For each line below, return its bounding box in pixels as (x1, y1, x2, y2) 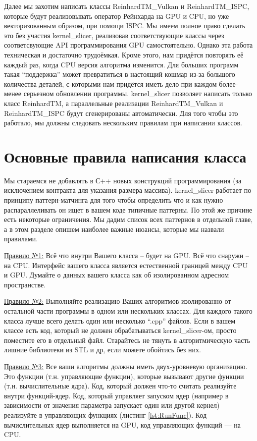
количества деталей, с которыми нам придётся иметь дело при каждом (4, 78, 217, 89)
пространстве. (4, 279, 46, 289)
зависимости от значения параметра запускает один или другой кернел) (4, 400, 220, 410)
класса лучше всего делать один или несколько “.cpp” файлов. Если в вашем (4, 315, 236, 326)
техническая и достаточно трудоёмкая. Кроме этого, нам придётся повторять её (4, 49, 244, 59)
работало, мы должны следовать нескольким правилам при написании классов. (4, 117, 242, 128)
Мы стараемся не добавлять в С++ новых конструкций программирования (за (4, 175, 242, 185)
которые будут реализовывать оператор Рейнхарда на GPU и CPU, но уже (4, 10, 229, 21)
